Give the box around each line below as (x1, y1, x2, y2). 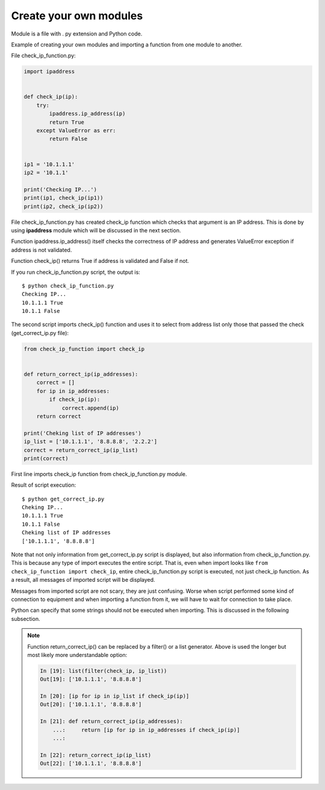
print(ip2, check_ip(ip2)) (23, 203, 104, 210)
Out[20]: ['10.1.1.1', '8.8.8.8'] (40, 701, 142, 708)
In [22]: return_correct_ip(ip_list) (40, 751, 152, 758)
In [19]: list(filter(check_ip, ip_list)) (40, 667, 167, 674)
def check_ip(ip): (23, 93, 78, 100)
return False (49, 135, 88, 143)
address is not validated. (11, 246, 72, 253)
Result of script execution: (11, 481, 76, 489)
